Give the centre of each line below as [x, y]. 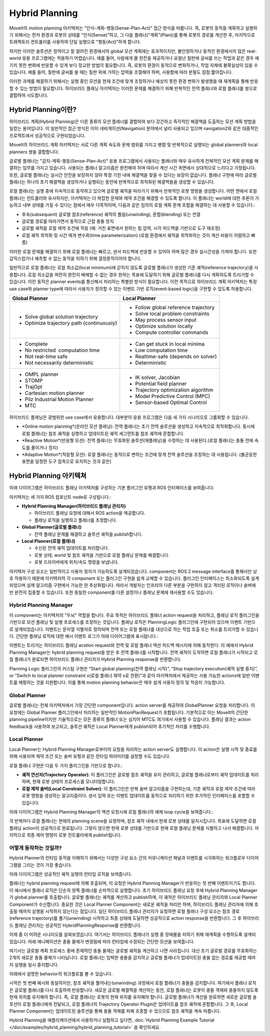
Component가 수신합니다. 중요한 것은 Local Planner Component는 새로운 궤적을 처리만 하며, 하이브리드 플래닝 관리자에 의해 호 [134, 904]
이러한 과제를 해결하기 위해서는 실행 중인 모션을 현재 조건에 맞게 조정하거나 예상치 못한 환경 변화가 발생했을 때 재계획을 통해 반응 [134, 81]
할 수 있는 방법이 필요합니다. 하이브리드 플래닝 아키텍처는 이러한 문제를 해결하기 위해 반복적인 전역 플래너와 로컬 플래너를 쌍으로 [133, 88]
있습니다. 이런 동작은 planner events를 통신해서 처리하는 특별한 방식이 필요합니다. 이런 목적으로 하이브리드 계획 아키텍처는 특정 [133, 282]
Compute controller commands [172, 332]
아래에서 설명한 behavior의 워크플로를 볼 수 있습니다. [61, 974]
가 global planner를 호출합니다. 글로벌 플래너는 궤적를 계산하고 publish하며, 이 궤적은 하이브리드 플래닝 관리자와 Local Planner [133, 897]
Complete [36, 344]
